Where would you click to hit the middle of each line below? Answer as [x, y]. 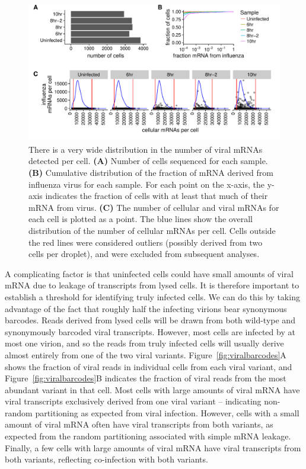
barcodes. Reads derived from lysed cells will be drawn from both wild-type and [150, 320]
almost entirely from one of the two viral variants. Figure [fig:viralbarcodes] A [146, 354]
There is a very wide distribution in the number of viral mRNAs [146, 149]
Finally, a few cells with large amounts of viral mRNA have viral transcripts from [153, 447]
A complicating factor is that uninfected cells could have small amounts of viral [149, 273]
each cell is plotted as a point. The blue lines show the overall [141, 219]
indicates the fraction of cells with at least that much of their [157, 196]
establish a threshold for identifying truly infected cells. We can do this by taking [152, 296]
